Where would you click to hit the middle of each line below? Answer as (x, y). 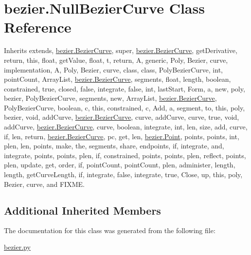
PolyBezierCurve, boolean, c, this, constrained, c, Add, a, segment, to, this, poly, (125, 107)
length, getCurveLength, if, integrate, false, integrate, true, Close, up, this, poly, (123, 174)
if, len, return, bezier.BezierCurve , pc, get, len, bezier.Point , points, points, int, (122, 136)
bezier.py (17, 247)
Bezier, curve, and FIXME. (44, 184)
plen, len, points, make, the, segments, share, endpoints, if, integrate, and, (114, 146)
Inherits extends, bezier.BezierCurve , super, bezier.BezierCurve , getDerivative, (121, 50)
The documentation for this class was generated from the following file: (110, 230)
